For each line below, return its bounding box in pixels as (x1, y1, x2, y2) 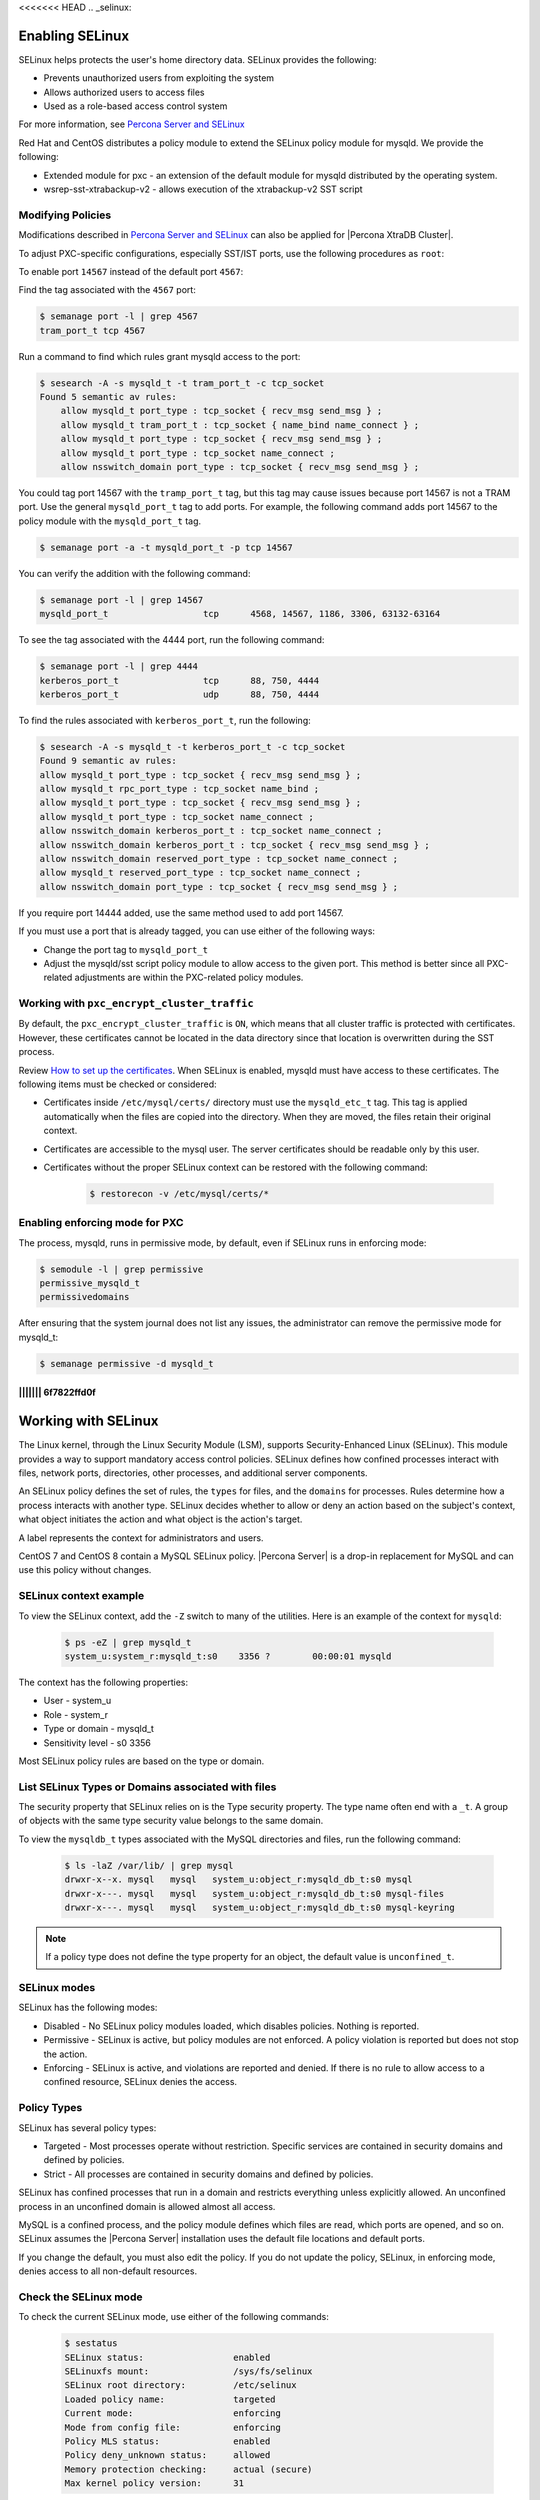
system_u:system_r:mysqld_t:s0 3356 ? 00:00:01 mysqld (64, 1650, 392, 1662)
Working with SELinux (18, 1413, 159, 1430)
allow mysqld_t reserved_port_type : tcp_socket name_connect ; (39, 867, 362, 879)
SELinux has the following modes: (18, 2001, 158, 2014)
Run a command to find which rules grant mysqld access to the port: (18, 350, 301, 362)
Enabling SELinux (18, 27, 130, 44)
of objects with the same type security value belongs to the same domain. (18, 1815, 324, 1827)
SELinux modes (18, 1981, 96, 1995)
